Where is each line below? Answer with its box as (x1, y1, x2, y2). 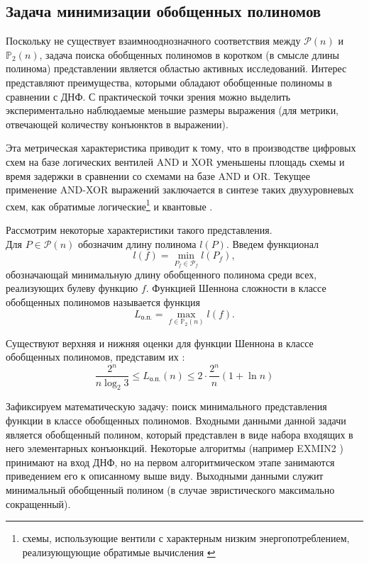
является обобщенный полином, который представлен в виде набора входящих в (6, 427, 353, 441)
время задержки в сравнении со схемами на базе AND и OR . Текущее (6, 168, 310, 183)
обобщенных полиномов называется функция (6, 294, 200, 309)
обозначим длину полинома (77, 236, 197, 251)
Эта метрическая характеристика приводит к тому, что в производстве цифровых (6, 140, 356, 155)
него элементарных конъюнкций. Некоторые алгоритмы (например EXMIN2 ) (6, 441, 343, 456)
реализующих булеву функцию (6, 281, 138, 295)
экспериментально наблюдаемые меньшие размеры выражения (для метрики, (6, 103, 339, 118)
